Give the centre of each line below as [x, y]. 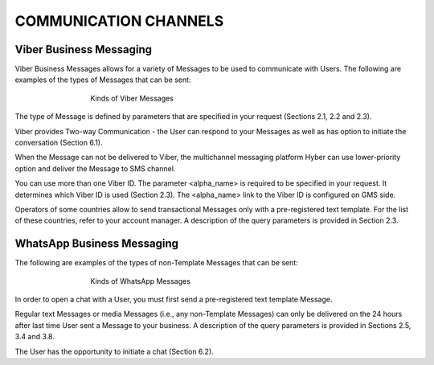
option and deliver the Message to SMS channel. [95, 168]
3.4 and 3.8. [35, 337]
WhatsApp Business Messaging [97, 244]
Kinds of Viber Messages [132, 98]
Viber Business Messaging [84, 49]
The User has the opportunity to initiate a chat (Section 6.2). [115, 351]
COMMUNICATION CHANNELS [119, 21]
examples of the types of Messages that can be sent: [103, 80]
